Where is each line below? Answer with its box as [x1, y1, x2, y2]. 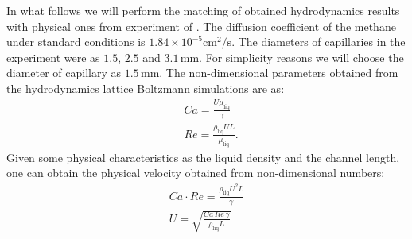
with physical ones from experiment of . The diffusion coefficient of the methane [6, 17, 396, 34]
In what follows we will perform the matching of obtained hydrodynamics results [6, 2, 400, 18]
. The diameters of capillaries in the [231, 33, 406, 50]
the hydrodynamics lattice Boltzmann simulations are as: [6, 79, 285, 96]
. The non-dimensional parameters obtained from [159, 64, 398, 81]
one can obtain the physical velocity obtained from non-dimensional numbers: [6, 164, 385, 181]
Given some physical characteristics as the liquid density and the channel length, [6, 148, 400, 165]
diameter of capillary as [6, 64, 122, 81]
